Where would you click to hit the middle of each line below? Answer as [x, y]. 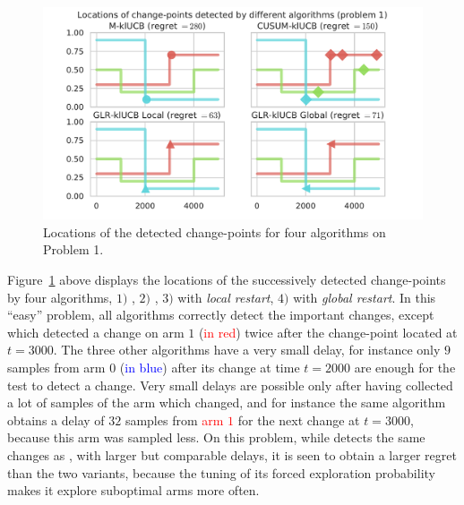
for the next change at [299, 419]
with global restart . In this [365, 297]
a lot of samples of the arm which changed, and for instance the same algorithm [227, 402]
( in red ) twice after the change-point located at [328, 332]
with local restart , [226, 297]
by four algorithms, [60, 297]
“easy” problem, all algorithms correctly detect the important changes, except [221, 315]
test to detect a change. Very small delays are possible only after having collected [230, 385]
